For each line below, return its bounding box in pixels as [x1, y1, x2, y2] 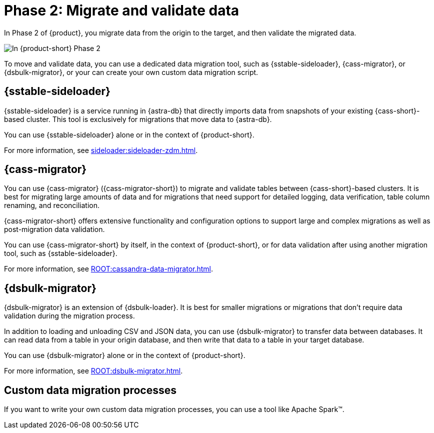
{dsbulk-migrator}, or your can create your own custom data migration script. [4, 67, 258, 76]
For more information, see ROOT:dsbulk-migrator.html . [4, 366, 183, 375]
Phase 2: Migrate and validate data [4, 2, 239, 19]
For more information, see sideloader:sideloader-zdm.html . [4, 145, 198, 154]
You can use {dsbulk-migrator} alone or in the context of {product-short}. [4, 351, 245, 360]
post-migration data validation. [4, 225, 105, 234]
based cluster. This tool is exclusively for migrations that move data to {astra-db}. [4, 114, 272, 123]
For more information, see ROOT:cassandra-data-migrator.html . [4, 264, 213, 273]
